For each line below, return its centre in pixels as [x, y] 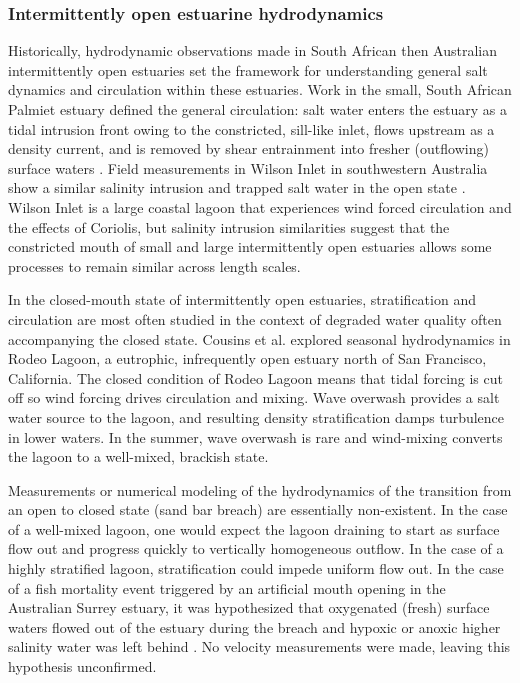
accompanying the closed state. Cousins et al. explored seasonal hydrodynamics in [259, 338]
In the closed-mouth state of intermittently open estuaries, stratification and [242, 299]
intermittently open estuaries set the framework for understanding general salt [248, 69]
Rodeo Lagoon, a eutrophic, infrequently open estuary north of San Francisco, [247, 358]
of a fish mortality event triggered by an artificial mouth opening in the [227, 587]
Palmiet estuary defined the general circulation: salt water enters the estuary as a [257, 109]
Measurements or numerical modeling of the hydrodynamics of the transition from [260, 489]
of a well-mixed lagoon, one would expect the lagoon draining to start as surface [254, 528]
